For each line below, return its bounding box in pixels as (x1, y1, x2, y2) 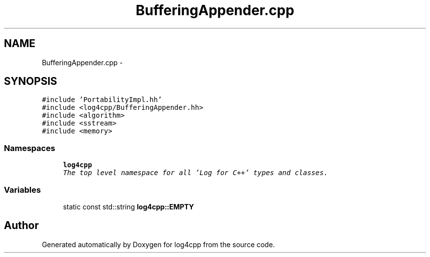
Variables (4, 184, 41, 195)
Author (4, 219, 39, 232)
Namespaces (4, 143, 55, 153)
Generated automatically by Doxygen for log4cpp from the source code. (42, 240, 275, 249)
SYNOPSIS (4, 75, 57, 88)
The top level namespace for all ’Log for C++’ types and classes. (63, 169, 328, 177)
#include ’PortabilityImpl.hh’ (42, 96, 162, 104)
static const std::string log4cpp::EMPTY (63, 202, 194, 211)
